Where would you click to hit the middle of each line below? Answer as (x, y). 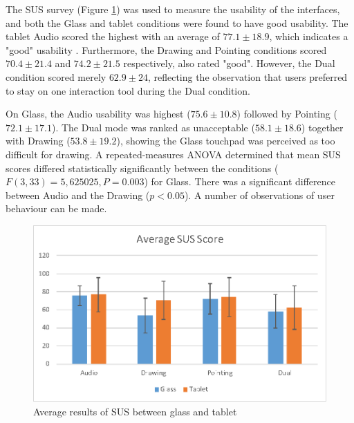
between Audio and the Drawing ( (78, 195)
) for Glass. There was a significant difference (240, 181)
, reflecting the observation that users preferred (248, 76)
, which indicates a (309, 36)
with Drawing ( (38, 141)
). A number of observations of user (259, 195)
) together (322, 127)
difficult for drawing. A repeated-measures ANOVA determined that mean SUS (173, 154)
